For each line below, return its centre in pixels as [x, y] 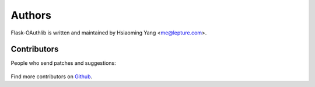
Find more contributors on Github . [52, 76]
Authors [31, 15]
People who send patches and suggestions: [63, 63]
